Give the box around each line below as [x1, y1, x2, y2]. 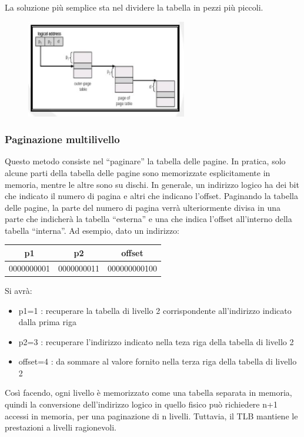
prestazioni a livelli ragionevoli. [5, 421, 116, 433]
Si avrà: [5, 284, 32, 296]
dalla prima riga [18, 316, 76, 328]
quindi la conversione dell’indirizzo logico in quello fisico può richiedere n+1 [5, 398, 278, 410]
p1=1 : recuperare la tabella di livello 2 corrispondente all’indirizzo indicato [18, 304, 292, 316]
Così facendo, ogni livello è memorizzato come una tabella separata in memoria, [5, 386, 292, 399]
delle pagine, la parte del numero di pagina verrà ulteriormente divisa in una [5, 201, 280, 213]
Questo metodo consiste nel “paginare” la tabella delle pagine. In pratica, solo [5, 155, 286, 167]
